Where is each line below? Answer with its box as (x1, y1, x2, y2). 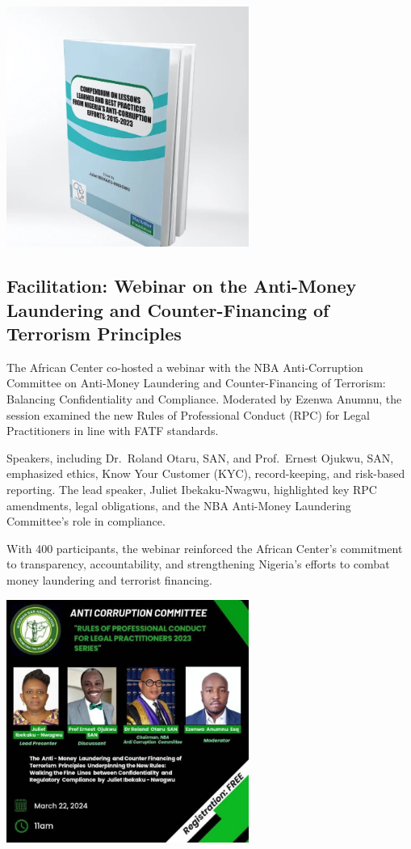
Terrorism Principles (6, 321, 182, 346)
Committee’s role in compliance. (6, 513, 166, 530)
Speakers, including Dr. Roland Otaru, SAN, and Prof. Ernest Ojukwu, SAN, (6, 449, 394, 466)
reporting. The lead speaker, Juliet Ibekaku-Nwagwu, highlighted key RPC (6, 481, 377, 497)
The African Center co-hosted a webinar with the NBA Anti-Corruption (6, 358, 363, 375)
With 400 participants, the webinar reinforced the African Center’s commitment (6, 539, 403, 556)
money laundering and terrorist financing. (6, 571, 213, 588)
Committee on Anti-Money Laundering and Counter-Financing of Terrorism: (6, 374, 386, 391)
